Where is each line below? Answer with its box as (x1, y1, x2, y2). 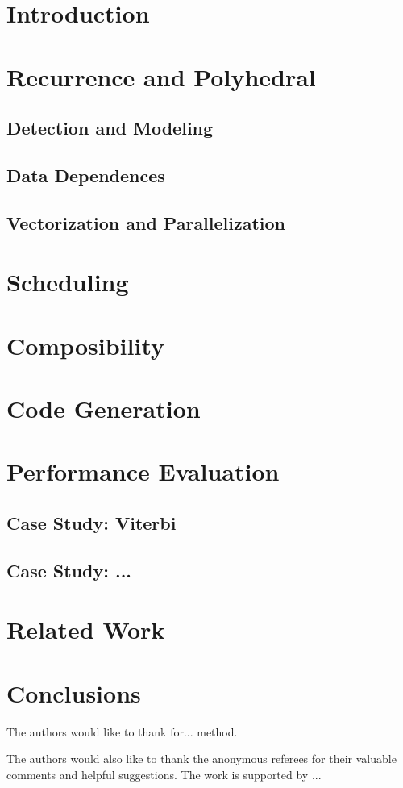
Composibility (6, 328, 165, 361)
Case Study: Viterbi (6, 510, 177, 535)
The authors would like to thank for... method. (6, 723, 238, 740)
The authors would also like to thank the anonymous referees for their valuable (6, 750, 397, 767)
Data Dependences (6, 162, 165, 187)
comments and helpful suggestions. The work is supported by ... (6, 765, 322, 782)
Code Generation (6, 392, 201, 425)
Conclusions (6, 676, 141, 709)
